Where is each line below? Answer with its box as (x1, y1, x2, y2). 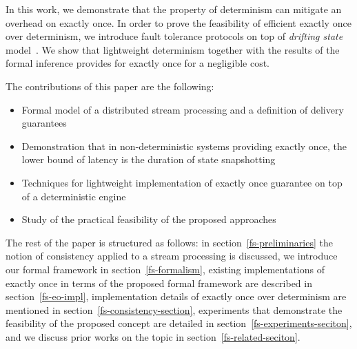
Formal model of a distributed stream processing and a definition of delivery (21, 102, 344, 116)
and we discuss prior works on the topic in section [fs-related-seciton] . (6, 329, 300, 343)
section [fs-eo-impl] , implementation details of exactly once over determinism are (6, 289, 347, 304)
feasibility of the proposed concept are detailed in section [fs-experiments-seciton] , (6, 316, 352, 330)
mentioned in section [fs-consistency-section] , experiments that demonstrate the (6, 302, 343, 317)
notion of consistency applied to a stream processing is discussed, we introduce (6, 248, 338, 263)
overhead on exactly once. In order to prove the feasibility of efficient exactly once (6, 15, 351, 30)
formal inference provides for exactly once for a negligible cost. (6, 56, 270, 70)
